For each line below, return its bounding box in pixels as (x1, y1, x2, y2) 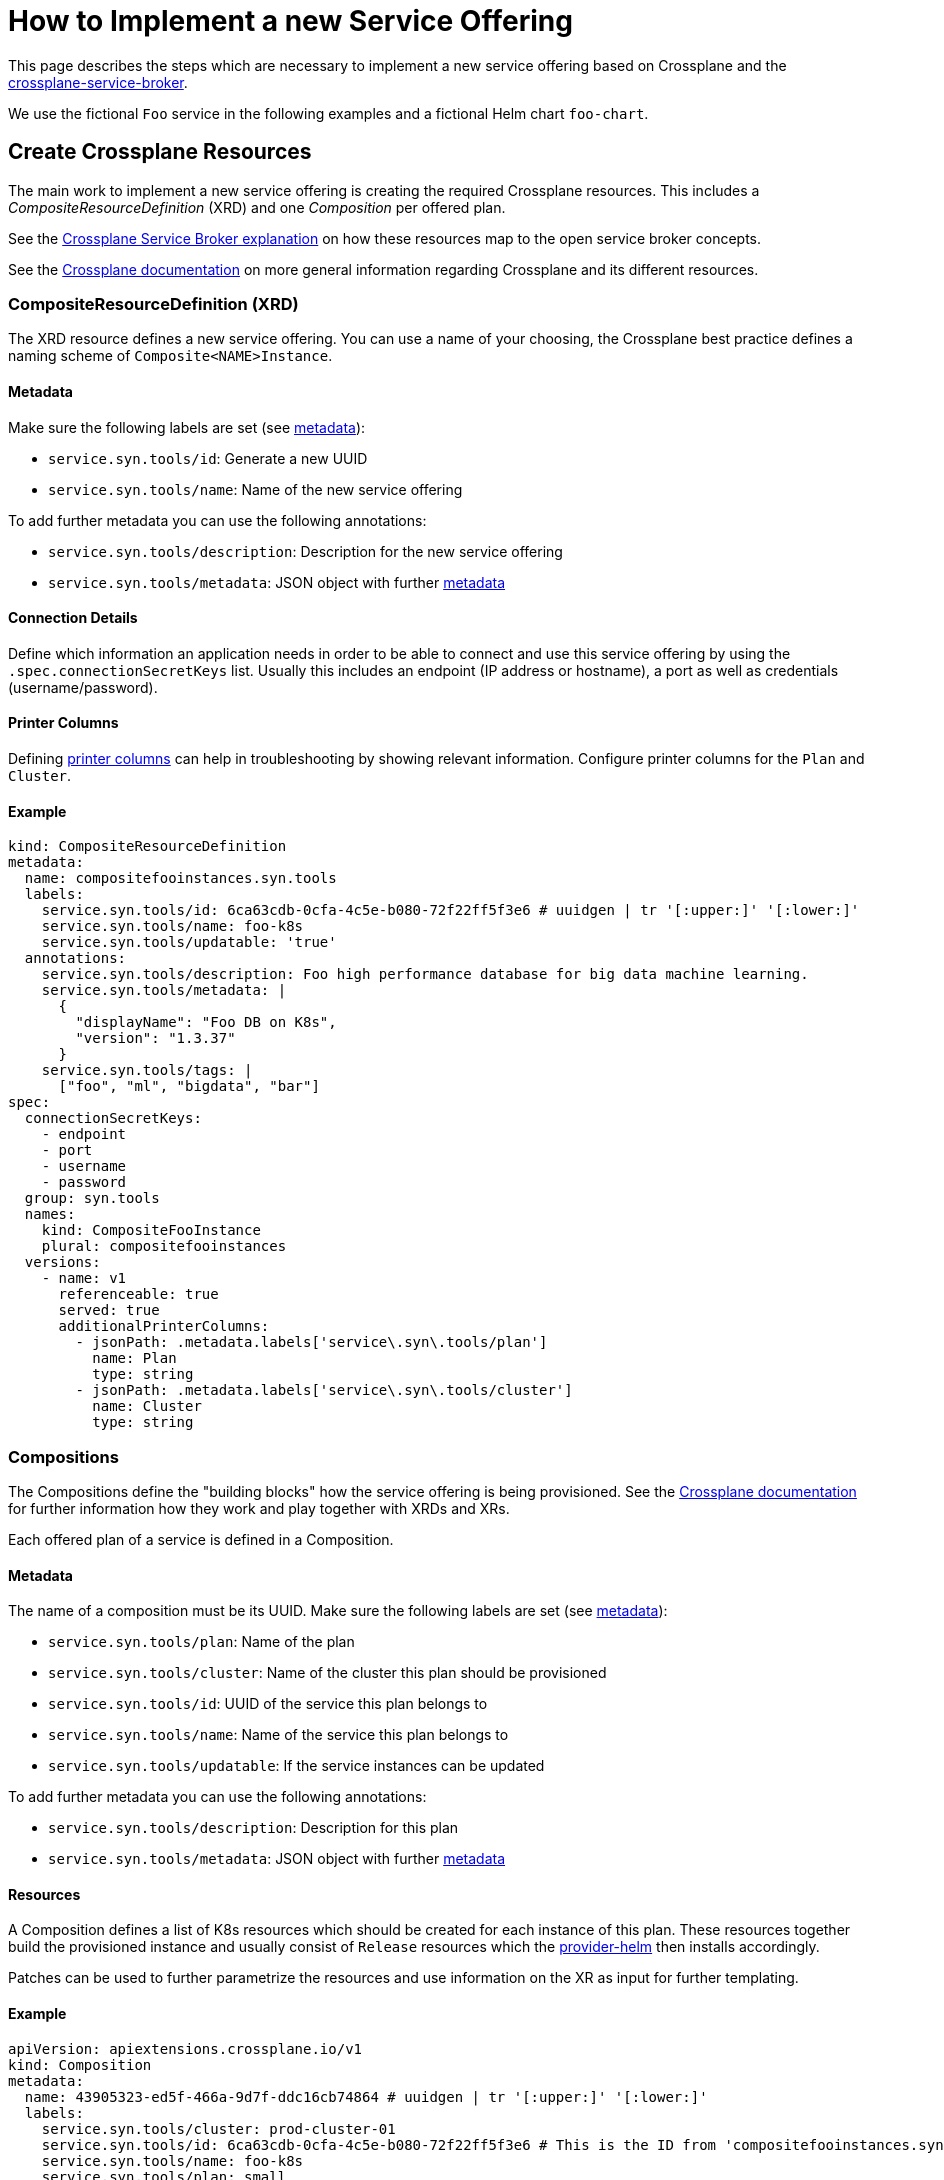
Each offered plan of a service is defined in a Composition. (8, 1530, 394, 1548)
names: (24, 1206, 76, 1223)
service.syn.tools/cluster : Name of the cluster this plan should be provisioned (48, 1664, 607, 1682)
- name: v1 (41, 1270, 127, 1287)
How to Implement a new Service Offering (8, 4, 573, 38)
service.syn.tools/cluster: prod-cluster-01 (41, 2120, 396, 2137)
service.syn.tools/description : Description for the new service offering (48, 542, 563, 560)
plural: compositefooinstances (41, 1238, 287, 1255)
